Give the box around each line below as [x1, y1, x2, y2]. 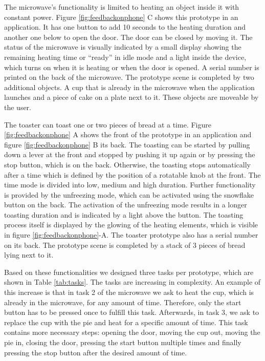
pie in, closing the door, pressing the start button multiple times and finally [4, 337, 241, 347]
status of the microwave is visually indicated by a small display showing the [4, 41, 241, 52]
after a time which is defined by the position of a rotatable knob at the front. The [4, 169, 261, 180]
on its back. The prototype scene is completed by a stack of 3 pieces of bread [4, 239, 246, 250]
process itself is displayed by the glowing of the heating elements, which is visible [4, 219, 258, 230]
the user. [4, 101, 32, 112]
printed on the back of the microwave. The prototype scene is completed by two [4, 72, 254, 82]
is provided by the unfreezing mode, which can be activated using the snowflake [4, 189, 254, 200]
